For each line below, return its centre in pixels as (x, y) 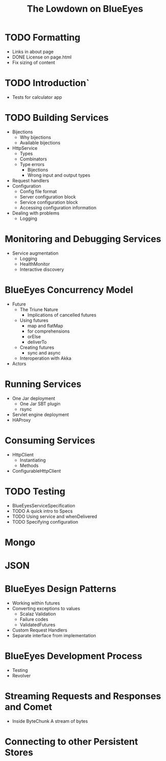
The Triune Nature (39, 309)
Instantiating (33, 460)
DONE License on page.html (42, 57)
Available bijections (40, 143)
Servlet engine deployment (40, 414)
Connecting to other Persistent (72, 741)
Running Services (43, 384)
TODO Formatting (43, 37)
